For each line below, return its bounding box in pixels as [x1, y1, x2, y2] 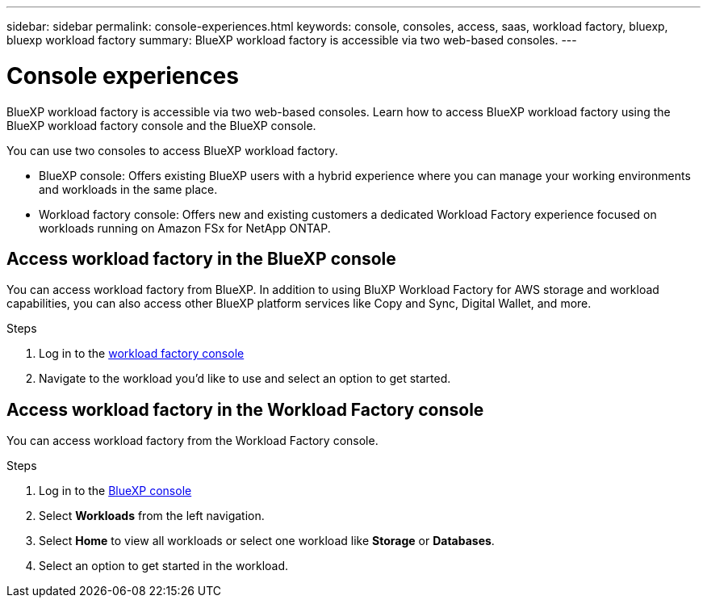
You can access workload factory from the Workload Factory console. [6, 434, 379, 448]
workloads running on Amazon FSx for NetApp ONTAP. [39, 220, 331, 235]
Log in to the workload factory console [39, 346, 245, 361]
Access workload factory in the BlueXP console [6, 248, 396, 269]
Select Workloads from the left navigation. [39, 509, 265, 523]
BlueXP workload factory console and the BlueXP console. [6, 118, 316, 132]
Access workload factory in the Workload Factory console [6, 399, 484, 420]
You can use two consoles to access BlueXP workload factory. [6, 143, 338, 157]
